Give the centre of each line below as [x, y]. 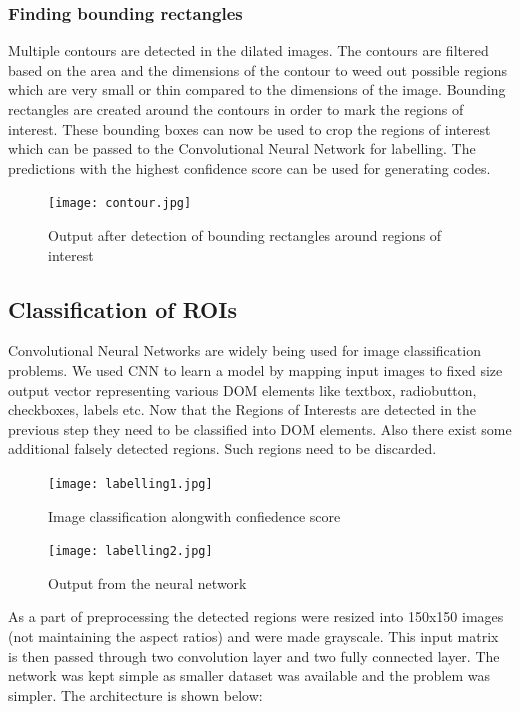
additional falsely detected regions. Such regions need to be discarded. [222, 448]
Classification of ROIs [122, 308]
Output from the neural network [147, 582]
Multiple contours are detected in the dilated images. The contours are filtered [248, 50]
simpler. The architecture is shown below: [135, 694]
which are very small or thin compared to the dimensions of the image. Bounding [257, 89]
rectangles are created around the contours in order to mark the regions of [236, 109]
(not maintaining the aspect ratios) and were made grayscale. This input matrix [253, 636]
